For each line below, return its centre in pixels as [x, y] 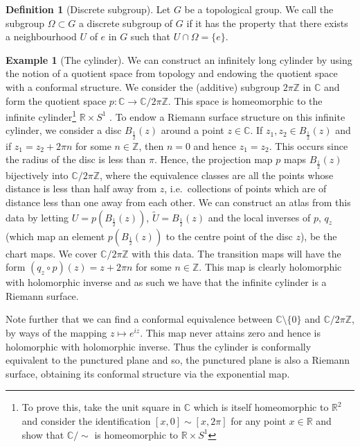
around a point [192, 130]
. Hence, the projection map [213, 159]
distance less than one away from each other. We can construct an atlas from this [178, 202]
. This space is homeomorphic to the [245, 100]
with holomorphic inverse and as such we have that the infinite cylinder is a [166, 282]
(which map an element [55, 236]
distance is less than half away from [81, 188]
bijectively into [37, 175]
